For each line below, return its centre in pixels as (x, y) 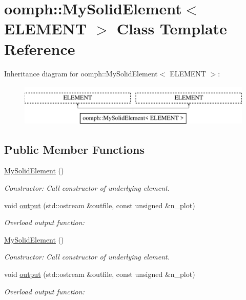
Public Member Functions (74, 149)
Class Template (172, 28)
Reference (40, 48)
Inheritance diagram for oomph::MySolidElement (81, 73)
